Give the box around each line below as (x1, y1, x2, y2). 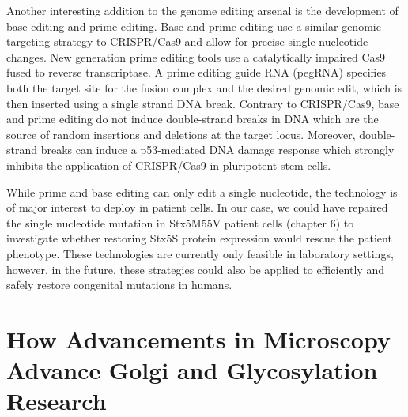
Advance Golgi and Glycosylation (6, 354, 378, 386)
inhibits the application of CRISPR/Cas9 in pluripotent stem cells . (6, 156, 331, 173)
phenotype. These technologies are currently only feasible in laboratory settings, (6, 245, 394, 261)
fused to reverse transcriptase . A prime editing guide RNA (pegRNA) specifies (6, 64, 387, 81)
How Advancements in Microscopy (6, 322, 391, 355)
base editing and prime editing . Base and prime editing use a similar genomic (6, 17, 381, 34)
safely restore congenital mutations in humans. (6, 276, 232, 293)
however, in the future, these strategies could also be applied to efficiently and (6, 261, 384, 277)
